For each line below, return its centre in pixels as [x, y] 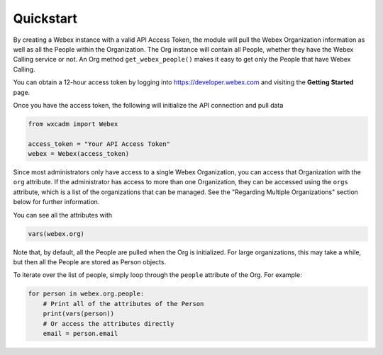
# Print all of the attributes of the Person [123, 304]
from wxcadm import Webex [73, 124]
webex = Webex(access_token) [79, 154]
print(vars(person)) [79, 314]
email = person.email [81, 333]
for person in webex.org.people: [86, 294]
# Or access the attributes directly [109, 323]
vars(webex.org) [56, 233]
